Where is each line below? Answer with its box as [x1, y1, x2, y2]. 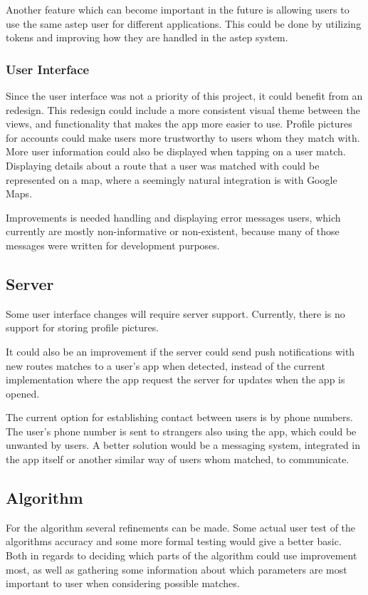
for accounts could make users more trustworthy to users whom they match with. [6, 130, 360, 145]
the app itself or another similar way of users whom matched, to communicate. [6, 452, 349, 467]
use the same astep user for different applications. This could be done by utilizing [6, 16, 362, 31]
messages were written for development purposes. [6, 237, 220, 252]
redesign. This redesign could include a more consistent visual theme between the [6, 102, 360, 117]
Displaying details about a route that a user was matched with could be [6, 157, 320, 172]
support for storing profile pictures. [6, 320, 159, 335]
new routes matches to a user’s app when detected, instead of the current [6, 358, 325, 373]
